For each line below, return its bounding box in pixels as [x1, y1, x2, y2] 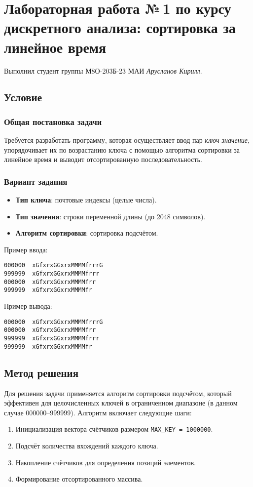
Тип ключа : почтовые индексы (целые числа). [15, 195, 157, 205]
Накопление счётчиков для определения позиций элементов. [15, 457, 196, 467]
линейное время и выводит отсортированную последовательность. [4, 154, 202, 164]
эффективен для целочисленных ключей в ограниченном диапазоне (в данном [4, 398, 238, 408]
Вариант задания [4, 175, 68, 187]
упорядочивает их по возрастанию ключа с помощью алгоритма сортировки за [4, 144, 240, 155]
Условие [4, 89, 42, 105]
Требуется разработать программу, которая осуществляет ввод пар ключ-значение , [4, 135, 250, 145]
